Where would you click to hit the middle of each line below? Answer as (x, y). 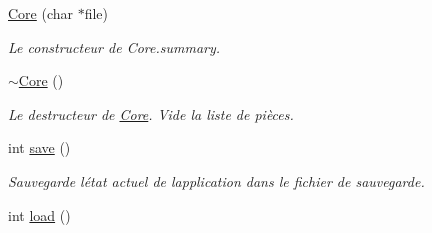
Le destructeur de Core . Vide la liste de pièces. (151, 113)
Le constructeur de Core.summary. (114, 46)
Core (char (41, 13)
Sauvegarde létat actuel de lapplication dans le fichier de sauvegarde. (216, 180)
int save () (39, 147)
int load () (39, 214)
